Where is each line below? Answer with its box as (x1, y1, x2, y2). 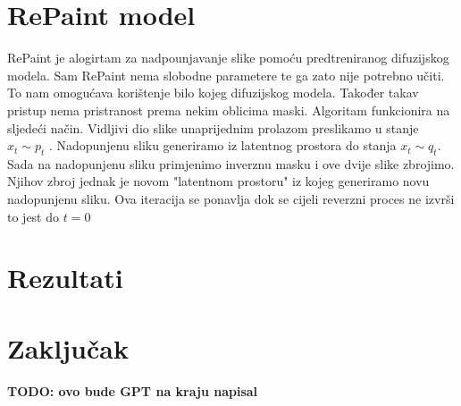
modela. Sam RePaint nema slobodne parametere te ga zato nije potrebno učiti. (7, 65, 445, 84)
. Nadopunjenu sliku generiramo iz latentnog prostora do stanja (48, 136, 397, 155)
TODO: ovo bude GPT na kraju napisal (7, 381, 258, 400)
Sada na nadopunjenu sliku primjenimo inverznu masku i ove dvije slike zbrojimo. (7, 154, 455, 173)
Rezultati (7, 259, 123, 296)
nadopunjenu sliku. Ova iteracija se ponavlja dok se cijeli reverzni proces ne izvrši (7, 190, 455, 208)
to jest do (7, 207, 60, 225)
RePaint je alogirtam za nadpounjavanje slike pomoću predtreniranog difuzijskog (7, 48, 449, 67)
